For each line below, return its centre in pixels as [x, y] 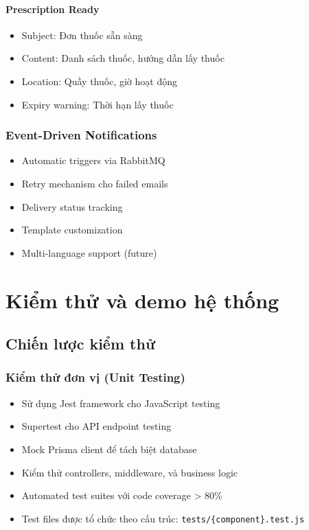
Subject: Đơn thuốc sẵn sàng [82, 35]
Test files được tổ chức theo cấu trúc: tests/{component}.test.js [163, 518]
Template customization [72, 230]
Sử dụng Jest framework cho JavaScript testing [121, 403]
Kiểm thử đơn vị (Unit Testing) [95, 377]
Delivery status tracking [72, 206]
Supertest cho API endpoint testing [96, 426]
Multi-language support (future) [89, 252]
